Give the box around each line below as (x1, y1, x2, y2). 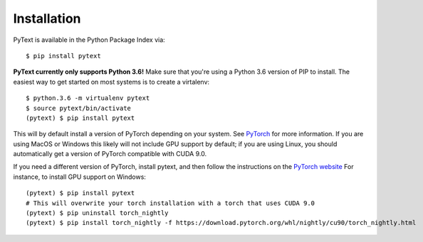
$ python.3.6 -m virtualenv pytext (26, 94, 150, 102)
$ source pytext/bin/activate (26, 104, 132, 112)
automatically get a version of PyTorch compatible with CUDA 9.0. (13, 150, 207, 158)
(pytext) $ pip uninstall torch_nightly (26, 209, 169, 217)
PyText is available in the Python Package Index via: (13, 35, 165, 44)
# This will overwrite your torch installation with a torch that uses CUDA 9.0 (26, 199, 315, 207)
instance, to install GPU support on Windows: (13, 172, 146, 181)
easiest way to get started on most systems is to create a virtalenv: (13, 77, 210, 86)
